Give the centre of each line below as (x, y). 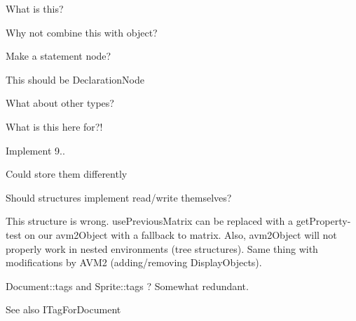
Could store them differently (67, 174)
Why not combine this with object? (82, 32)
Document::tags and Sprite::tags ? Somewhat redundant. (127, 286)
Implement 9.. (35, 150)
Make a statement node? (59, 56)
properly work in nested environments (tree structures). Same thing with (162, 248)
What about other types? (60, 103)
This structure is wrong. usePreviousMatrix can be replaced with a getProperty (177, 221)
